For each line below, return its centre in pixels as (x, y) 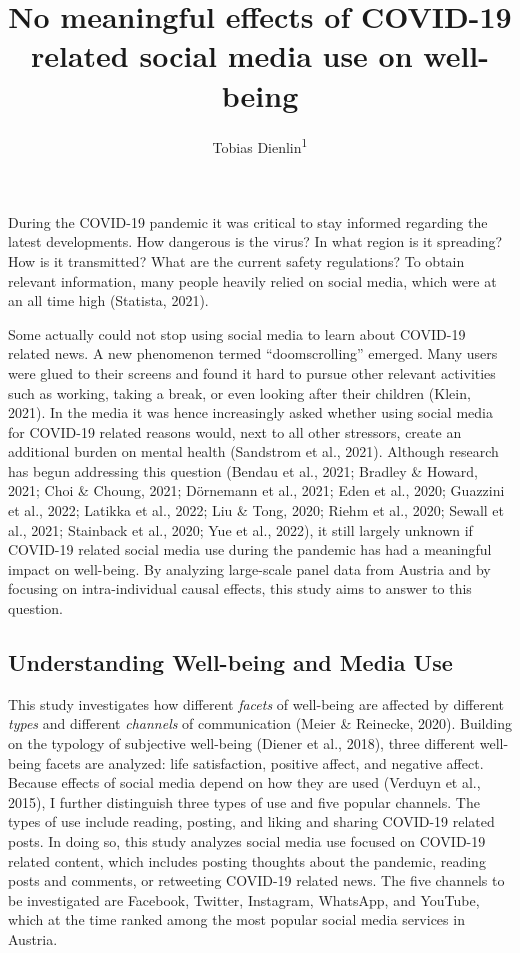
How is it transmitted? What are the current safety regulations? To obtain (236, 260)
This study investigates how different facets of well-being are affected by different (256, 703)
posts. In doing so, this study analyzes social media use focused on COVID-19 (247, 840)
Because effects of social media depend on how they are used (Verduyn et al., (244, 782)
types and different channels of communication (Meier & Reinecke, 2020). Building (260, 723)
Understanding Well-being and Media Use (230, 662)
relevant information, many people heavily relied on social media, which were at (252, 280)
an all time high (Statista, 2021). (108, 300)
